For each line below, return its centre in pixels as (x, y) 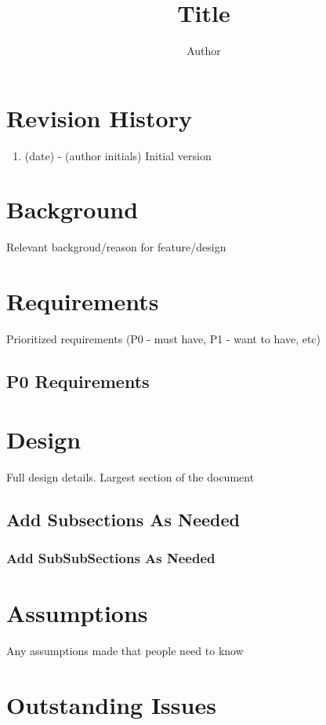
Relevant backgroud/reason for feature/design (116, 247)
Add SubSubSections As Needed (111, 557)
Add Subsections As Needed (123, 519)
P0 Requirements (78, 381)
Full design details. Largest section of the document (130, 476)
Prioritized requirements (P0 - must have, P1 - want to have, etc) (164, 339)
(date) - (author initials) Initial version (118, 155)
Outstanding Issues (111, 704)
